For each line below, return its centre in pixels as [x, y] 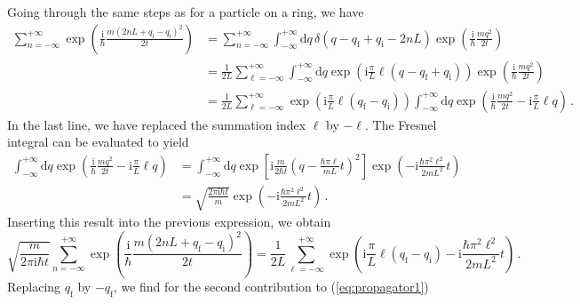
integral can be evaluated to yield [98, 142]
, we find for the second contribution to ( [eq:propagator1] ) [271, 286]
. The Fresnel [401, 124]
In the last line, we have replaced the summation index [157, 124]
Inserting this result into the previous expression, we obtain [169, 222]
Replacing [34, 286]
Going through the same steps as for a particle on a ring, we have [186, 12]
